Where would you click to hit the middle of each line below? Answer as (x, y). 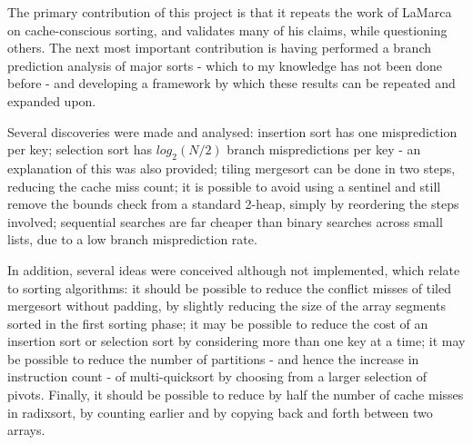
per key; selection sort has (80, 149)
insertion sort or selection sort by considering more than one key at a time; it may (236, 341)
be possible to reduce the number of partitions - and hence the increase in (213, 358)
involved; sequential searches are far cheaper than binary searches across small (225, 221)
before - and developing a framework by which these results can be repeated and (231, 83)
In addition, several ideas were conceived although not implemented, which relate (234, 269)
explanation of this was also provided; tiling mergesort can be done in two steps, (231, 168)
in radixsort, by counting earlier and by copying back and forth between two (220, 412)
